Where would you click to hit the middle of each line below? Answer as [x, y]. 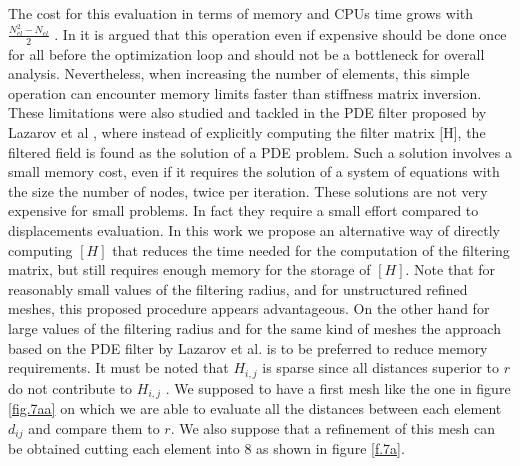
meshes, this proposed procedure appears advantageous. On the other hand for [249, 308]
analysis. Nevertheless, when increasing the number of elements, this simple [239, 73]
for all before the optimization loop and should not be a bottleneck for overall [246, 53]
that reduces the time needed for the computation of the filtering [311, 249]
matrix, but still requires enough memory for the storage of [189, 269]
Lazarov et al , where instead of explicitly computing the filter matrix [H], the [247, 132]
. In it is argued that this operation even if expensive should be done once [280, 33]
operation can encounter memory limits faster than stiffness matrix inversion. [245, 92]
